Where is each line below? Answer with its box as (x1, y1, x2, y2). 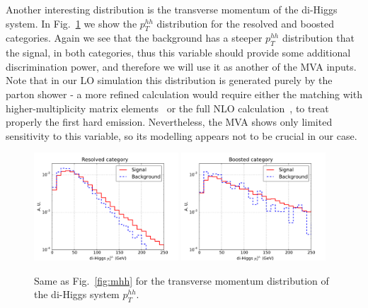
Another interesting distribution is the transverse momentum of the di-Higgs (6, 2, 338, 16)
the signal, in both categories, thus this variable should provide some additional (6, 45, 351, 60)
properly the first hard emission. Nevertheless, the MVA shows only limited (6, 114, 333, 129)
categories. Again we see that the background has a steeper (6, 30, 263, 45)
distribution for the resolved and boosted (156, 16, 335, 30)
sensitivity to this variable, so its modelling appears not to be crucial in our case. (6, 128, 357, 143)
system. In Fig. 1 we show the (6, 16, 137, 30)
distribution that (282, 30, 355, 45)
